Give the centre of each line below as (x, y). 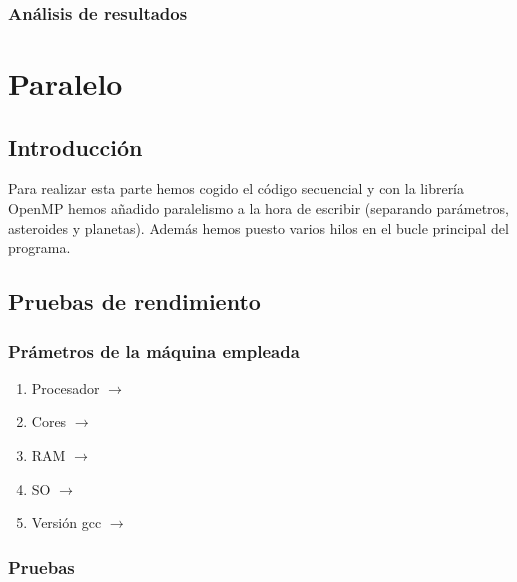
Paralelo (65, 83)
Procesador (65, 387)
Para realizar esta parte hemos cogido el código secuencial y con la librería (236, 188)
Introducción (75, 146)
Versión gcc (66, 522)
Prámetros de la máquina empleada (154, 350)
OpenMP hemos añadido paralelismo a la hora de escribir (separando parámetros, (258, 208)
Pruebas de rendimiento (134, 301)
